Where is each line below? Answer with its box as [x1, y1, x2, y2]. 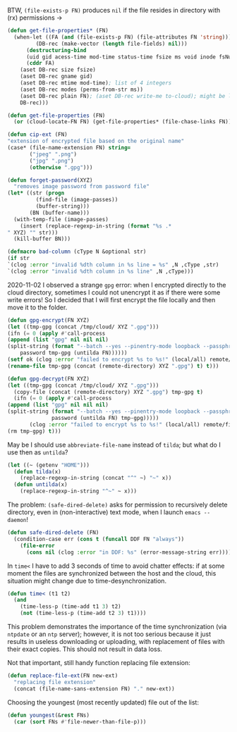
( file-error [20, 542, 55, 549]
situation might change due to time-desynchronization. [7, 576, 167, 585]
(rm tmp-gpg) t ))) [7, 428, 61, 435]
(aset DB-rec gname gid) [20, 73, 93, 80]
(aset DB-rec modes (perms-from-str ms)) [20, 86, 143, 93]
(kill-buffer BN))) [13, 235, 71, 242]
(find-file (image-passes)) [35, 197, 119, 204]
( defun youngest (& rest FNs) [7, 712, 90, 719]
